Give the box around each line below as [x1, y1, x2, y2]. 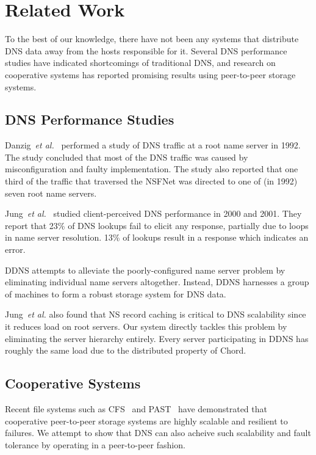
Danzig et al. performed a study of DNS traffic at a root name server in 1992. [5, 139, 301, 151]
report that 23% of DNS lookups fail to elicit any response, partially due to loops [5, 219, 309, 231]
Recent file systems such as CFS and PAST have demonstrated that [5, 402, 267, 415]
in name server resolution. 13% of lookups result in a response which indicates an [5, 231, 309, 244]
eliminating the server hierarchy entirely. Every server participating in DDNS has [5, 332, 309, 344]
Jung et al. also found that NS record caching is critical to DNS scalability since [5, 308, 306, 321]
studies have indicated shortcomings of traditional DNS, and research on [5, 56, 276, 69]
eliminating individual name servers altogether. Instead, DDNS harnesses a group [5, 275, 309, 288]
